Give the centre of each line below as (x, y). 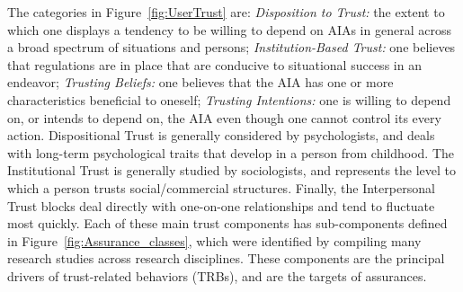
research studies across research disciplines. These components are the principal (226, 258)
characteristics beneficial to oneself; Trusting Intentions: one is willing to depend (229, 99)
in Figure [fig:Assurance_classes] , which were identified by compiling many (214, 240)
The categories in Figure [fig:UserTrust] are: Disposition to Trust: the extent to (226, 12)
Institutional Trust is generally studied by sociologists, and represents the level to (232, 170)
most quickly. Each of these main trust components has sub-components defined (227, 223)
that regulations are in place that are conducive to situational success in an (214, 64)
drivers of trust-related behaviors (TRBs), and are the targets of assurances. (217, 275)
